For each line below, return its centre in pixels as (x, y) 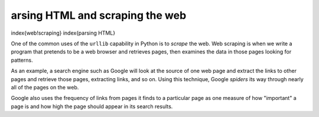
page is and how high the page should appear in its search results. (92, 106)
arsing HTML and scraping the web (99, 15)
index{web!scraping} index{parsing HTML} (63, 33)
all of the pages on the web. (45, 87)
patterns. (22, 60)
